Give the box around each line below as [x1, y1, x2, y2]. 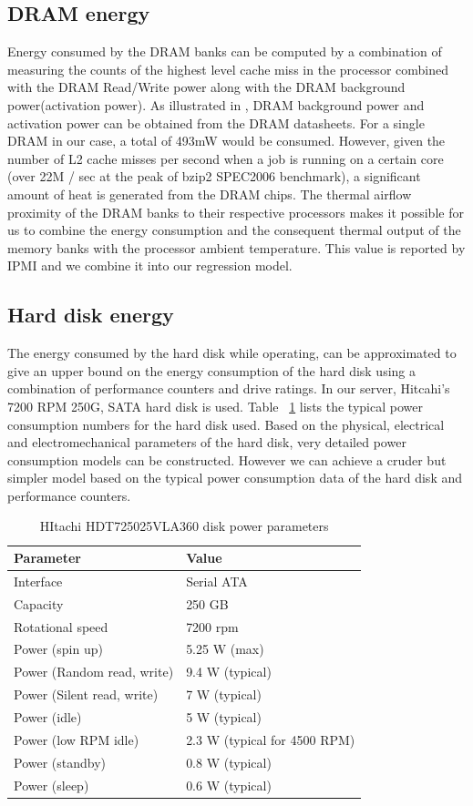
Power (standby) [14, 752, 107, 771]
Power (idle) [14, 707, 82, 726]
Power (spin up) [14, 639, 103, 658]
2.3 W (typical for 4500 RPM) [186, 729, 355, 749]
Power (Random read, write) [14, 662, 174, 681]
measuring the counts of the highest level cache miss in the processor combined [7, 59, 448, 78]
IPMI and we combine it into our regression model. [7, 256, 293, 275]
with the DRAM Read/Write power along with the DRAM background [7, 77, 406, 97]
